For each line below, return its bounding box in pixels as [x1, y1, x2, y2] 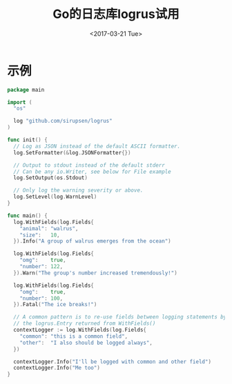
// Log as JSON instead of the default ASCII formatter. [13, 143, 181, 150]
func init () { [7, 137, 48, 143]
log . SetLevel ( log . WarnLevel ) [13, 194, 97, 201]
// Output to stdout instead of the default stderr [13, 161, 166, 169]
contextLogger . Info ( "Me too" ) [13, 365, 100, 372]
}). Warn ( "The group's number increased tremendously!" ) [13, 270, 177, 276]
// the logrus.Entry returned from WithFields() [13, 320, 156, 327]
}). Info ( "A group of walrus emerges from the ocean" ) [13, 238, 171, 245]
